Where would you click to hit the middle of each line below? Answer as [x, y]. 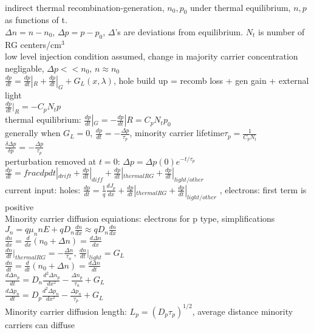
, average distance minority [243, 311]
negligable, [25, 68]
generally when [33, 133]
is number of [282, 31]
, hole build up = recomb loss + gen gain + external [211, 80]
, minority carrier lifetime [177, 133]
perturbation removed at [51, 161]
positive [19, 206]
